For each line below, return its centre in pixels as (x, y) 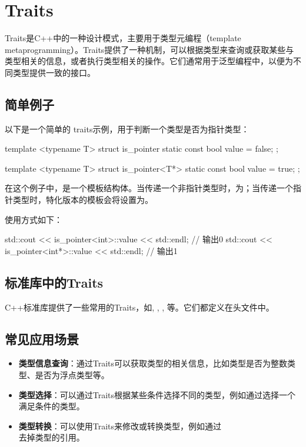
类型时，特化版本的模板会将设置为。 (83, 200)
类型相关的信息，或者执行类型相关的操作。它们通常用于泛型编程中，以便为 (149, 61)
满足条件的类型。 (51, 406)
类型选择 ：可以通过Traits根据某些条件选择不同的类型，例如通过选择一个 (157, 394)
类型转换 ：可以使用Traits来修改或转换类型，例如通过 (120, 426)
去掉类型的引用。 (51, 437)
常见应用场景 (42, 338)
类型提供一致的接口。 (54, 72)
